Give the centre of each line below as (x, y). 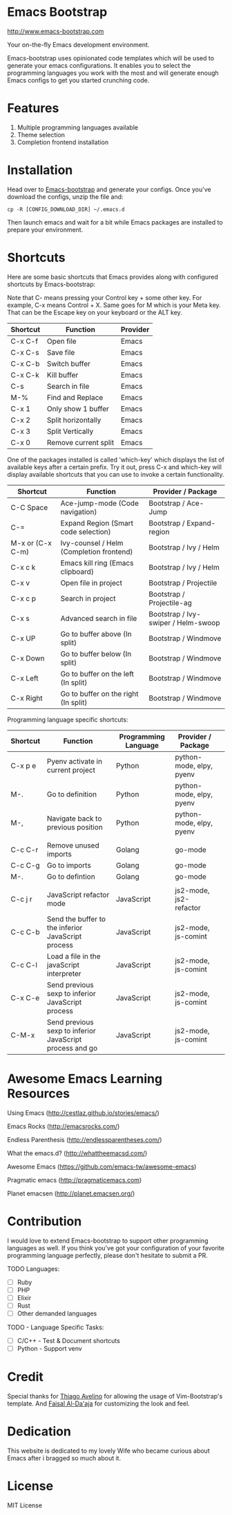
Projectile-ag (170, 602)
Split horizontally (74, 420)
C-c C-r (25, 850)
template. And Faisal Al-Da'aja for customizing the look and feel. (98, 1403)
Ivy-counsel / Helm (92, 543)
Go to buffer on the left (97, 674)
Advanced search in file (99, 618)
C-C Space (29, 507)
